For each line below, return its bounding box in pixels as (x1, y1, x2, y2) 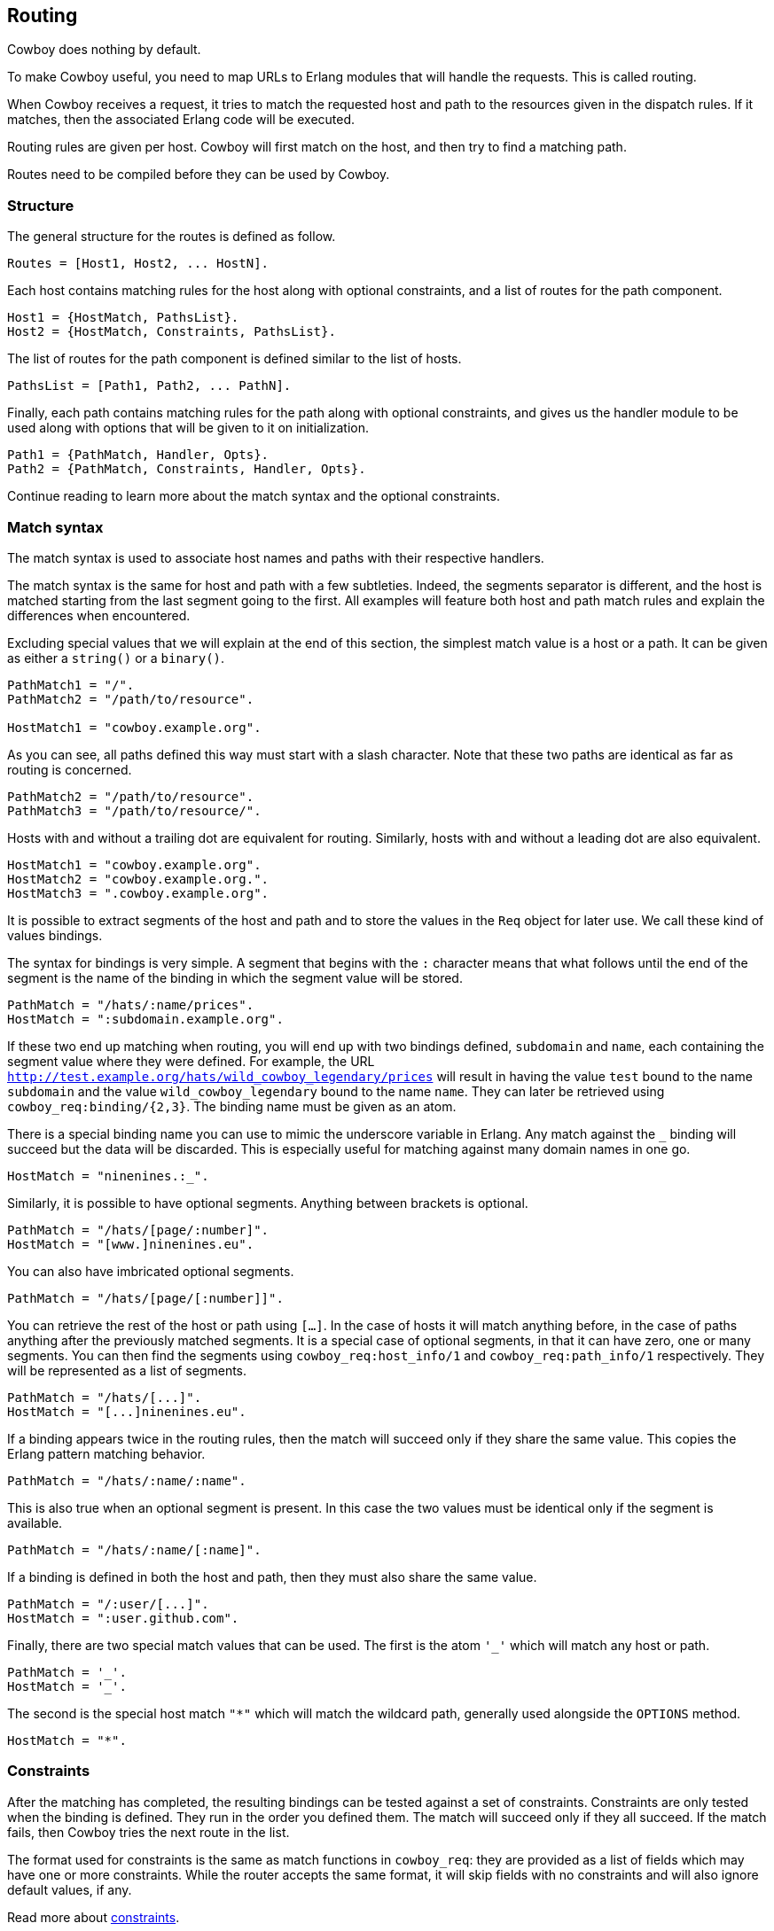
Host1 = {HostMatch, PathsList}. (7, 310, 239, 325)
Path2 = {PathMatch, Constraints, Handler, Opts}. (7, 462, 366, 477)
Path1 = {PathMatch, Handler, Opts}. (7, 448, 270, 463)
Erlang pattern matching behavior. (7, 1445, 206, 1461)
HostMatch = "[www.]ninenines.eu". (7, 1236, 254, 1251)
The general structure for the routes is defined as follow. (7, 229, 336, 245)
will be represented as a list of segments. (7, 1362, 247, 1378)
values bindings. (7, 927, 103, 943)
